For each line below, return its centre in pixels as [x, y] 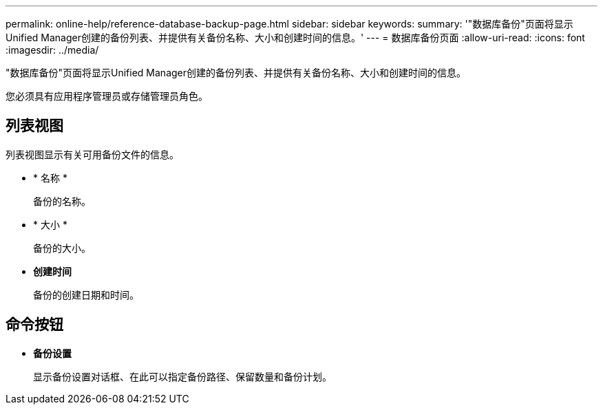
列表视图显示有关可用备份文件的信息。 [92, 154]
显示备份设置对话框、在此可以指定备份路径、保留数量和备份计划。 [182, 376]
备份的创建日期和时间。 [86, 294]
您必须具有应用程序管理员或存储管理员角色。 [107, 96]
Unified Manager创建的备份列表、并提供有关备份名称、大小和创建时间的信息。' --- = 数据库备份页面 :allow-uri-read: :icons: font [295, 37]
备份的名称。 [62, 201]
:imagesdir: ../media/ [52, 50]
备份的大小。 [62, 248]
